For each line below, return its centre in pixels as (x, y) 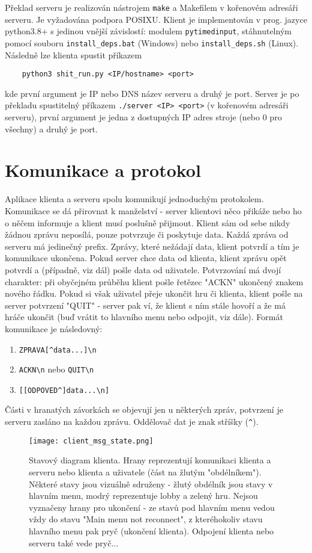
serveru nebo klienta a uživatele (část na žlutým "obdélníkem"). (145, 471)
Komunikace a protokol (103, 170)
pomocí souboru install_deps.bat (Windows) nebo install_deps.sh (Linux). (152, 42)
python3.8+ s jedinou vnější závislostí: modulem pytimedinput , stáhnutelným (148, 31)
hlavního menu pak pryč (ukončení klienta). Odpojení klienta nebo (151, 530)
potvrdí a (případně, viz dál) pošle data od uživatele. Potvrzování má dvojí (143, 269)
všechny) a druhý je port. (51, 128)
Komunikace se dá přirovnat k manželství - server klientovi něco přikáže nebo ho (153, 210)
